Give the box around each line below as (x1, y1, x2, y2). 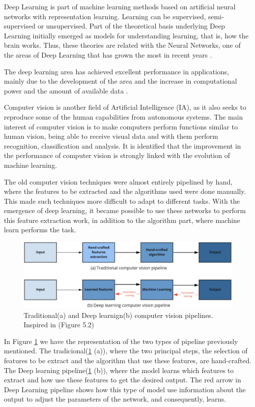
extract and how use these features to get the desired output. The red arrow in (4, 375, 241, 385)
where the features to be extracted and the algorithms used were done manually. (4, 186, 246, 196)
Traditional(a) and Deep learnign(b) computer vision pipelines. (24, 310, 213, 320)
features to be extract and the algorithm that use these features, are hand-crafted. (4, 355, 252, 366)
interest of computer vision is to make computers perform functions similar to (4, 121, 238, 131)
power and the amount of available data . (4, 85, 128, 95)
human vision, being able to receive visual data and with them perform (4, 131, 218, 141)
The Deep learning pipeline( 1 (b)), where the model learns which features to (4, 365, 234, 375)
